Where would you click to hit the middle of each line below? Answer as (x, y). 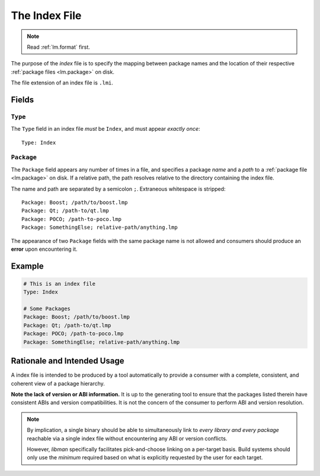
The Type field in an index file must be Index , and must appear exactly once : (106, 129)
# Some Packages (47, 309)
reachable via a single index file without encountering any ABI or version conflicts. (127, 438)
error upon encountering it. (44, 249)
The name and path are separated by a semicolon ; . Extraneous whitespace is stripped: (118, 189)
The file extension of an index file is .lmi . (62, 83)
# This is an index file (60, 283)
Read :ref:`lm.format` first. (58, 47)
